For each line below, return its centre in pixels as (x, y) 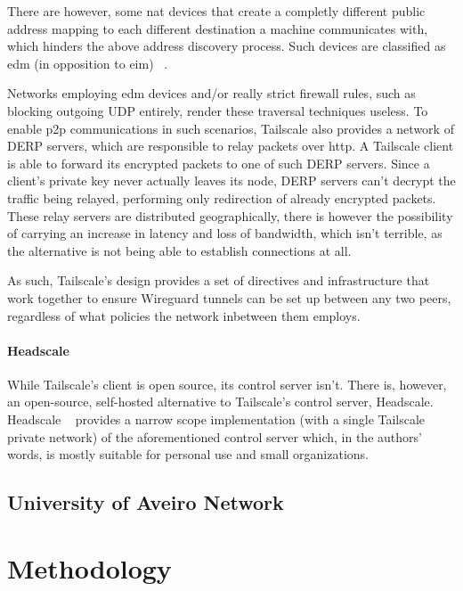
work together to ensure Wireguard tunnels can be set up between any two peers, (229, 297)
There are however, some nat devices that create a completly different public (216, 11)
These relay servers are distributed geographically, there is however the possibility (230, 215)
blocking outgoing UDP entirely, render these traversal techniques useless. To (218, 110)
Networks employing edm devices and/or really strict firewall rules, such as (211, 93)
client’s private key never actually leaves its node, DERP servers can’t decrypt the (231, 181)
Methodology (89, 567)
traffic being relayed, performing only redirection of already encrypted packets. (222, 197)
